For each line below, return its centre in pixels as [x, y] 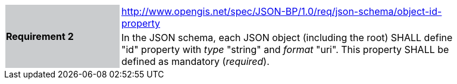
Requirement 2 [40, 36]
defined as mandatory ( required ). [195, 61]
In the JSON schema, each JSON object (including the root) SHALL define [287, 38]
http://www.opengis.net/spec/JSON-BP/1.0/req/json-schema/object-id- [282, 11]
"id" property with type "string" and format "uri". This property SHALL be [285, 49]
